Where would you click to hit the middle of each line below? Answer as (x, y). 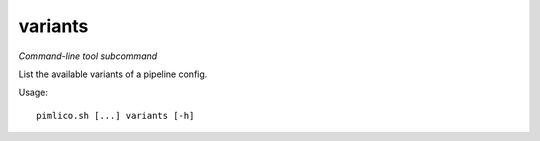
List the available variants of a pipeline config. (113, 74)
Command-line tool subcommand (88, 56)
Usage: (33, 92)
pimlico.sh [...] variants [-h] (115, 115)
